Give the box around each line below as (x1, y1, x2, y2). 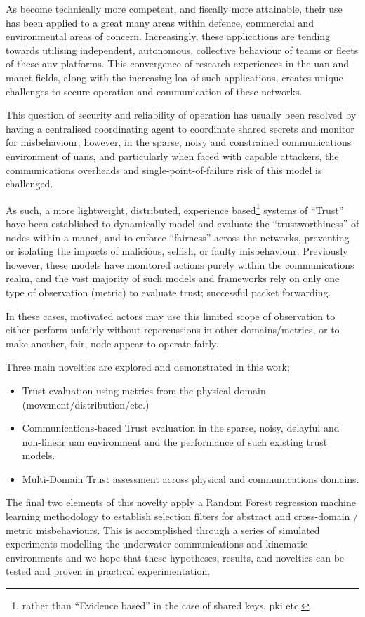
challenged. (6, 176, 53, 191)
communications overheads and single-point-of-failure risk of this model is (6, 162, 322, 177)
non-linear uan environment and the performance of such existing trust (22, 434, 328, 449)
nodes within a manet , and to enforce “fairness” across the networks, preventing (6, 230, 350, 244)
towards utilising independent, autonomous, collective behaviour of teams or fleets (6, 42, 359, 57)
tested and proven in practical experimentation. (6, 564, 211, 578)
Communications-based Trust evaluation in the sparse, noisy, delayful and (22, 420, 340, 435)
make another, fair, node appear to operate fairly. (6, 336, 219, 350)
